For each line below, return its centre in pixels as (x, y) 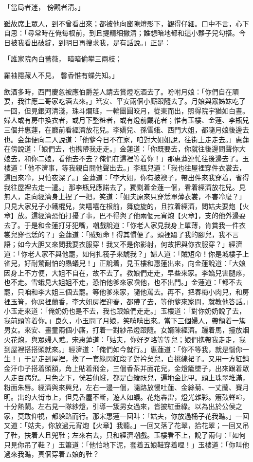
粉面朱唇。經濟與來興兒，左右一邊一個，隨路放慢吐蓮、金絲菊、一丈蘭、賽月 (126, 387)
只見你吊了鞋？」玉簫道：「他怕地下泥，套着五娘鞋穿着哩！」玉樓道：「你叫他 (126, 444)
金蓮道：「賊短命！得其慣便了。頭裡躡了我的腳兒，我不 (145, 234)
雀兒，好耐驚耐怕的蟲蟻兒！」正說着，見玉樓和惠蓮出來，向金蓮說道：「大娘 (125, 263)
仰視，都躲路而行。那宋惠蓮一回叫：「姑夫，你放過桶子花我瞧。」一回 (140, 416)
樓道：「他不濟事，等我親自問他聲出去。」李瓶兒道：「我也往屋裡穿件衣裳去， (125, 168)
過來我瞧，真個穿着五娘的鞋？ (52, 454)
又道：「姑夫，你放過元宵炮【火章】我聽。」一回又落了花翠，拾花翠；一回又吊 (126, 425)
